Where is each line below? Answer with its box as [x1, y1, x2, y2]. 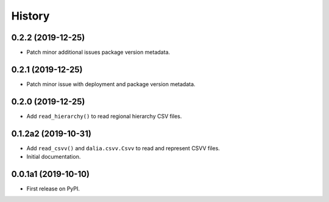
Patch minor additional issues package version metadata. [26, 49, 171, 56]
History [11, 9, 50, 23]
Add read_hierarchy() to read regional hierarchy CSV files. [26, 112, 182, 120]
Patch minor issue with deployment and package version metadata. [26, 80, 196, 88]
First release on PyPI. [26, 185, 80, 192]
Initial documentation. [26, 153, 81, 161]
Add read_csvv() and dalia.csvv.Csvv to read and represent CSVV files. [26, 144, 221, 152]
